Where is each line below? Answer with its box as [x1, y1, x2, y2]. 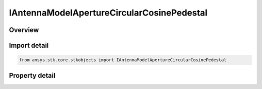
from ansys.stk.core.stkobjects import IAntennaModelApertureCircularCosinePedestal [19, 57, 227, 63]
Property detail [9, 71, 56, 80]
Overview [9, 26, 39, 34]
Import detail [9, 41, 49, 50]
